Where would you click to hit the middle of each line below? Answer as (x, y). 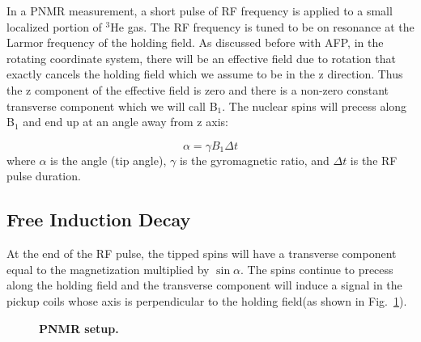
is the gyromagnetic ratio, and (254, 160)
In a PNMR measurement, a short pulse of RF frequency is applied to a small (200, 11)
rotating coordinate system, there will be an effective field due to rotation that (201, 58)
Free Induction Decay (99, 220)
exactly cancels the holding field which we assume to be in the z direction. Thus (205, 74)
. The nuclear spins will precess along (315, 106)
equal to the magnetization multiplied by (108, 269)
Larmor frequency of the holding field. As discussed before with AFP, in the (195, 42)
